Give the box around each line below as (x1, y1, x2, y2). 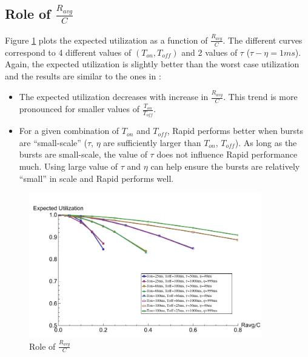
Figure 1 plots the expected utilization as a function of (5, 33, 208, 46)
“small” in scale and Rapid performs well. (19, 172, 174, 184)
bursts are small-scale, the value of (19, 148, 147, 161)
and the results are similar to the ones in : (5, 69, 161, 82)
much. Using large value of (19, 160, 118, 173)
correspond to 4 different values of (5, 45, 132, 58)
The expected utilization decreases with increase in (19, 90, 209, 103)
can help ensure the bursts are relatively (150, 160, 300, 173)
